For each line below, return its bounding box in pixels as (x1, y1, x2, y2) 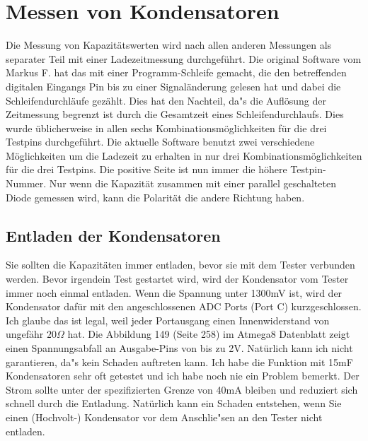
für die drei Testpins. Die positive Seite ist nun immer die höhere (6, 162, 287, 177)
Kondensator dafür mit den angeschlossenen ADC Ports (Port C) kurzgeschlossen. (6, 299, 362, 314)
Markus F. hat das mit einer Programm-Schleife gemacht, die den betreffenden (6, 65, 347, 80)
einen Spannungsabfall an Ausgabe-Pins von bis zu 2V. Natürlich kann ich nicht (6, 341, 353, 355)
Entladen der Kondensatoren (6, 224, 221, 246)
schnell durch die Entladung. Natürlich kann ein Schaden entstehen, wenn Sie (6, 396, 342, 411)
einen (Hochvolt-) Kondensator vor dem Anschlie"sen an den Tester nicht (6, 409, 323, 424)
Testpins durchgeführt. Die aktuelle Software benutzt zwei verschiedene (6, 134, 315, 149)
